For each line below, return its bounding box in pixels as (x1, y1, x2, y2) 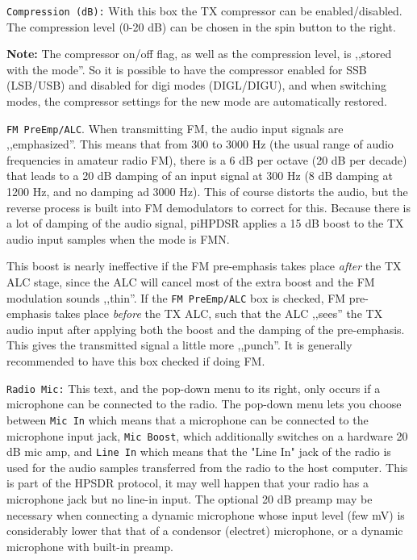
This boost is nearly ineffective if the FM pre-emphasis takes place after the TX (6, 257, 402, 274)
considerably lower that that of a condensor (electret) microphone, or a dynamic (6, 522, 403, 539)
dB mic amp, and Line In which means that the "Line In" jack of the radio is (6, 443, 391, 460)
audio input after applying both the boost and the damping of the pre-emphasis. (6, 320, 405, 337)
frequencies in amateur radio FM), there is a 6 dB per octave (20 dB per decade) (6, 151, 407, 168)
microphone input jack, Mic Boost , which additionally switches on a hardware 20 (6, 427, 408, 444)
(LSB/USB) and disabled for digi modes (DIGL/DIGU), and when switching (6, 77, 387, 94)
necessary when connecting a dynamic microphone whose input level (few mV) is (6, 506, 405, 523)
